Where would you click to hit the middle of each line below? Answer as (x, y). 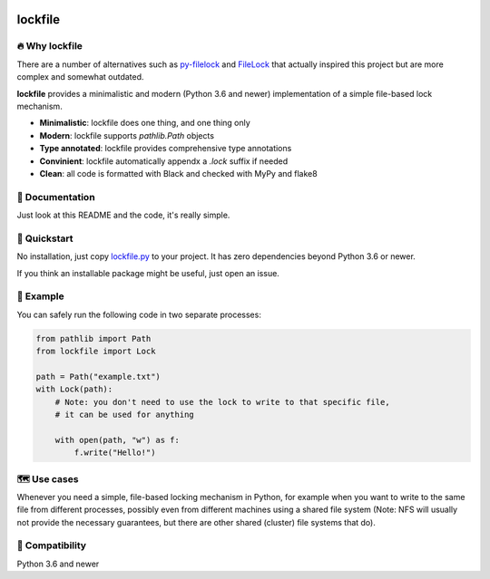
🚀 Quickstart (45, 238)
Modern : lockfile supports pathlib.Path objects (127, 135)
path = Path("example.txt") (98, 376)
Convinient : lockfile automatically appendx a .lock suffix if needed (164, 161)
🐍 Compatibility (51, 545)
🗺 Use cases (48, 478)
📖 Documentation (56, 197)
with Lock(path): (74, 389)
